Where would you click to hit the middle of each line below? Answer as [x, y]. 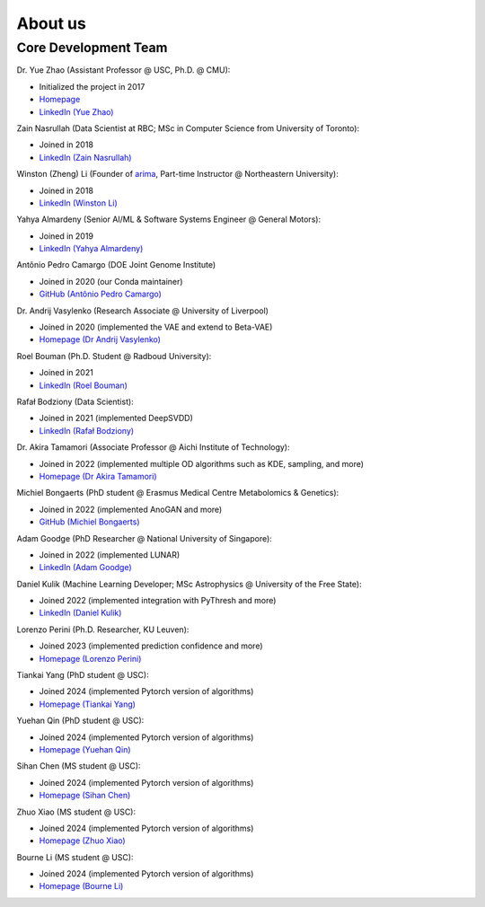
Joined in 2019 [66, 236]
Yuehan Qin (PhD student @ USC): [80, 721]
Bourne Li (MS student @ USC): [75, 857]
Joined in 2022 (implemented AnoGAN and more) [131, 509]
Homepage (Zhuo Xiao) [82, 841]
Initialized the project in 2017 [92, 86]
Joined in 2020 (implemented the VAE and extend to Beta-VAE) [156, 327]
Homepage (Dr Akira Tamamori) [98, 476]
